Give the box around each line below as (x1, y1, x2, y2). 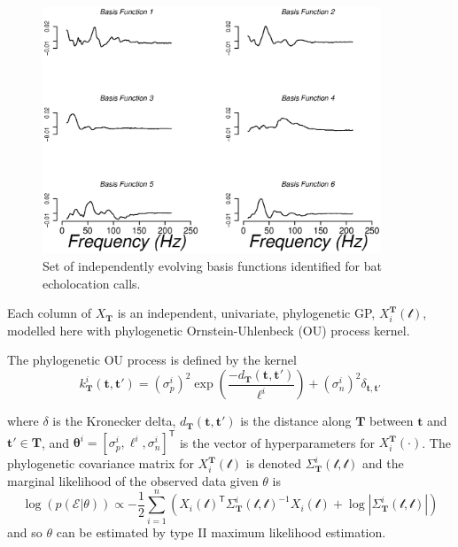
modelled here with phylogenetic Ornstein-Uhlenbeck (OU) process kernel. (7, 320, 410, 339)
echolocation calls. (43, 273, 141, 292)
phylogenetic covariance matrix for (7, 454, 194, 473)
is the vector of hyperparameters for (179, 433, 375, 451)
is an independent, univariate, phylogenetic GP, (117, 304, 376, 322)
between (369, 412, 414, 430)
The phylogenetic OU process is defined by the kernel (7, 351, 297, 369)
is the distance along (240, 412, 352, 430)
